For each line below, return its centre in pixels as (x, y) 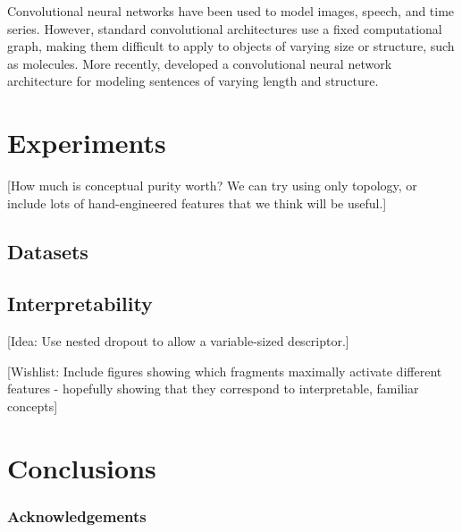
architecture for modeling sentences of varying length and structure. (193, 81)
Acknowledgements (77, 515)
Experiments (87, 143)
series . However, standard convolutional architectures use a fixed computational (225, 28)
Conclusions (82, 467)
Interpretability (80, 304)
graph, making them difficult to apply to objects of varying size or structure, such (231, 46)
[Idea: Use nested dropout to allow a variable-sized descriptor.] (178, 341)
